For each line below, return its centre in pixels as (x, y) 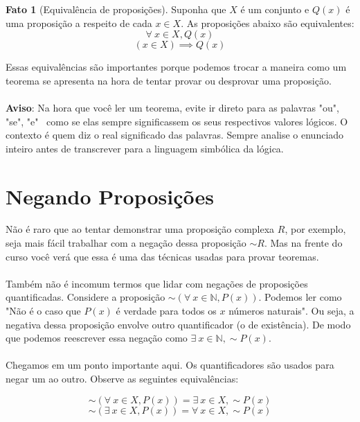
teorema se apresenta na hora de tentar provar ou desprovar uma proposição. (169, 80)
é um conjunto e (275, 9)
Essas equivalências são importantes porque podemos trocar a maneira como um (176, 67)
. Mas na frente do (303, 243)
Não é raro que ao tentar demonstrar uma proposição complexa (140, 229)
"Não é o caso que (43, 311)
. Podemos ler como (300, 297)
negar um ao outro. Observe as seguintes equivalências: (122, 378)
